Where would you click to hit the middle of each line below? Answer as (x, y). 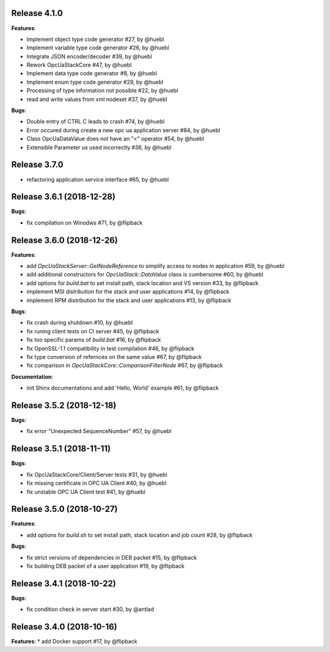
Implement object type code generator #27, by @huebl (95, 39)
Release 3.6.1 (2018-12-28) (63, 197)
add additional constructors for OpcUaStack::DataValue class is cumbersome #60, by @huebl (145, 275)
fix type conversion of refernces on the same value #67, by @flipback (114, 357)
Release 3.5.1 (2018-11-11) (61, 449)
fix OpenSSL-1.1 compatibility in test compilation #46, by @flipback (111, 348)
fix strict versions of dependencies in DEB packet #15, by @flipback (112, 557)
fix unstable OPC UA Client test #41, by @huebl (86, 492)
